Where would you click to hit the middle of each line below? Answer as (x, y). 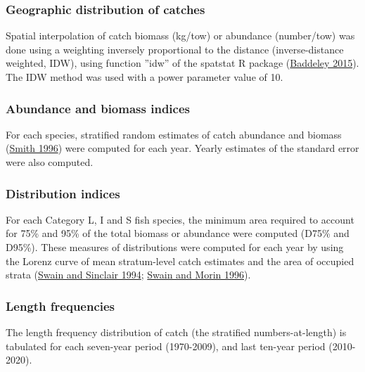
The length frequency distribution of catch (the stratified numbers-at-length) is (176, 332)
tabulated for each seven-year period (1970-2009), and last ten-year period (166, 346)
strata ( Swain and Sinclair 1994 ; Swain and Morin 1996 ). (128, 275)
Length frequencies (60, 306)
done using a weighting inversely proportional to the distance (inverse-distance (175, 49)
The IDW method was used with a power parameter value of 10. (145, 77)
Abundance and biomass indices (98, 108)
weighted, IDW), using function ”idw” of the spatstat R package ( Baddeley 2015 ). (182, 63)
